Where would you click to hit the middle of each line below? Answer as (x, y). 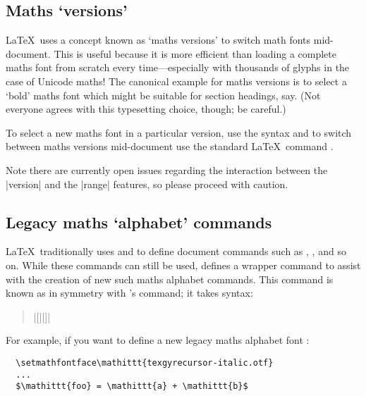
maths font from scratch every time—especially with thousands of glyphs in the (178, 67)
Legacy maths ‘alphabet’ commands (139, 222)
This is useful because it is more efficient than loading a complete (195, 53)
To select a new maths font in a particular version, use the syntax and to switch (179, 132)
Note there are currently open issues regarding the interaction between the (167, 169)
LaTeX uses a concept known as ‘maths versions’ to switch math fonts (158, 40)
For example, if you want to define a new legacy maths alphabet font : (158, 340)
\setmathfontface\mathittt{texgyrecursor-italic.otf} (145, 363)
